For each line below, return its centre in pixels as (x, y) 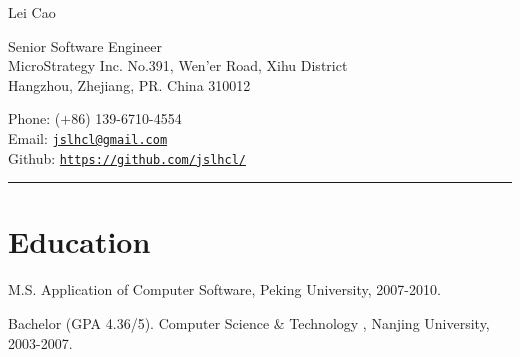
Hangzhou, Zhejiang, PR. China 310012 (129, 84)
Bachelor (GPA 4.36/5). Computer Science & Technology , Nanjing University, (249, 323)
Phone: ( (34, 118)
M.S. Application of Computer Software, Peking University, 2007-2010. (224, 289)
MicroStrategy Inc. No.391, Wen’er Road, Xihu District (178, 65)
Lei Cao (32, 12)
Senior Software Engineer (85, 45)
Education (79, 241)
